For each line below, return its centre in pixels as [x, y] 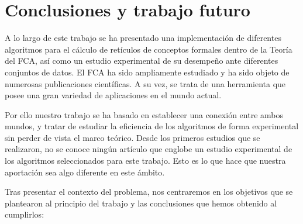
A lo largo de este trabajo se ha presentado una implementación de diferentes [143, 38]
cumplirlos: [25, 214]
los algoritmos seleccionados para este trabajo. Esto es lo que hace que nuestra [145, 161]
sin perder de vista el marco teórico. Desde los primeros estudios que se [132, 137]
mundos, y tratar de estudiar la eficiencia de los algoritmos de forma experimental [152, 126]
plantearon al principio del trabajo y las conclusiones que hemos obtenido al [141, 203]
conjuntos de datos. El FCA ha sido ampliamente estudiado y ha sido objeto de [147, 72]
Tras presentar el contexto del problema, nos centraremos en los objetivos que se [149, 192]
